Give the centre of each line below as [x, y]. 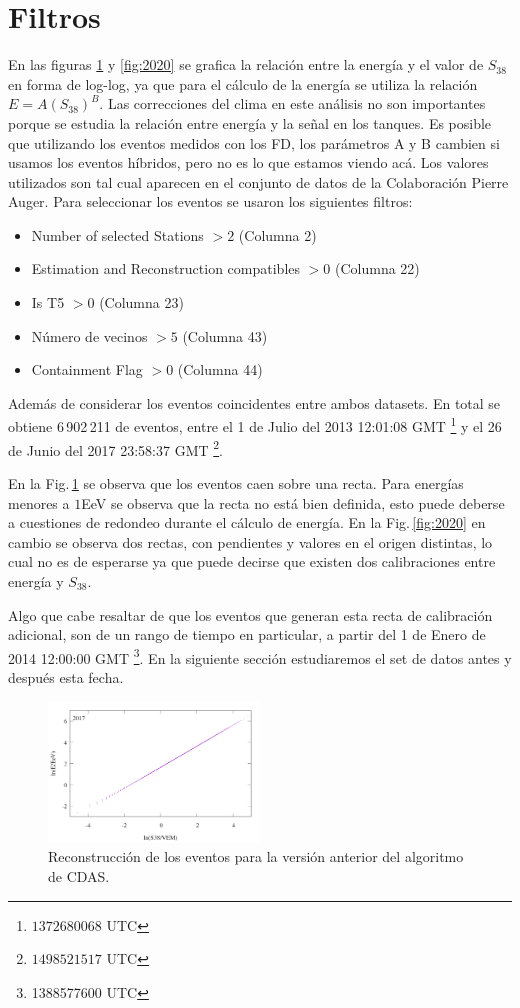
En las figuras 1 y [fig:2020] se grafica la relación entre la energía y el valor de [246, 64]
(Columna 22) [377, 268]
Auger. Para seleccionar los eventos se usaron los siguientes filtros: [210, 201]
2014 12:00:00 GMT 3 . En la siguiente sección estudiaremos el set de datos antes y [260, 656]
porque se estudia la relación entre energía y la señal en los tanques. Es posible [250, 122]
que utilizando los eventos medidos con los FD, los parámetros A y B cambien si [254, 142]
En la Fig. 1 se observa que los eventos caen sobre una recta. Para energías [236, 482]
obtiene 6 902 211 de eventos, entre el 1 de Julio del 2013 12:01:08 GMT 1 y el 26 [255, 425]
